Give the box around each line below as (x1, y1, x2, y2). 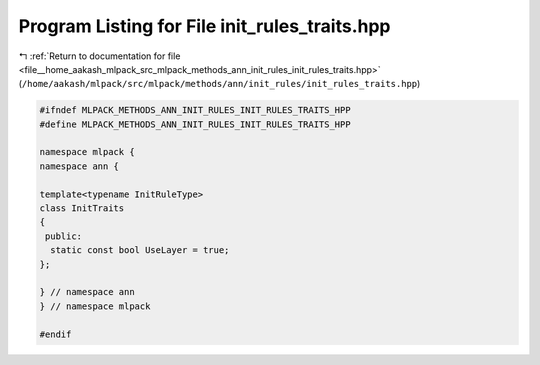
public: (45, 230, 83, 242)
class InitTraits (39, 203, 125, 214)
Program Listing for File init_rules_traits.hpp (18, 15, 391, 37)
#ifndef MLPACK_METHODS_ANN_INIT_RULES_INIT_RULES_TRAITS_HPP (39, 105, 351, 116)
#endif (39, 328, 72, 340)
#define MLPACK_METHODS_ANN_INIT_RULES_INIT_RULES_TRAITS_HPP (39, 118, 351, 130)
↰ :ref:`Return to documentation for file (18, 50, 181, 62)
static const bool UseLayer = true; (50, 245, 230, 256)
